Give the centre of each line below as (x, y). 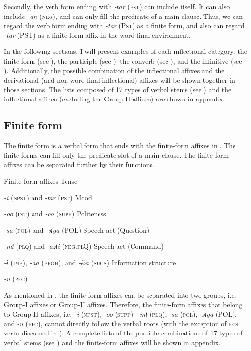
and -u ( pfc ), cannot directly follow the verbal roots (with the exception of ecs (121, 323)
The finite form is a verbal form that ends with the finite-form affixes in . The (120, 145)
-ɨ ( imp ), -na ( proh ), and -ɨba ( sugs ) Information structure (90, 262)
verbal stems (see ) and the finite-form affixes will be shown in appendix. (112, 343)
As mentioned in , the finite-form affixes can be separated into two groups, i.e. (120, 295)
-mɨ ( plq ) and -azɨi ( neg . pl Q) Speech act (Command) (84, 246)
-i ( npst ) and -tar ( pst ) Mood (48, 197)
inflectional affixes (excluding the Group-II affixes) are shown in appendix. (115, 99)
